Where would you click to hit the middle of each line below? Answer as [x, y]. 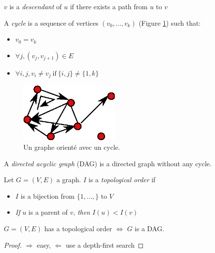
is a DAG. [150, 228]
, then [82, 212]
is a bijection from [47, 196]
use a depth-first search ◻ [105, 245]
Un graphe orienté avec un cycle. [72, 147]
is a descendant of [36, 6]
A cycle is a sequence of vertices [51, 23]
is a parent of [48, 212]
